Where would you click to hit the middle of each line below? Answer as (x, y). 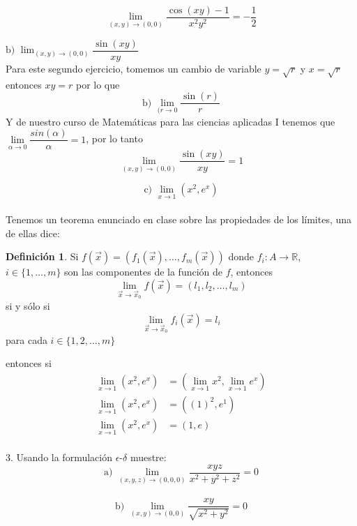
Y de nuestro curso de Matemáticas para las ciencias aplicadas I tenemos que (170, 121)
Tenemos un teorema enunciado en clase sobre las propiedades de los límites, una (179, 219)
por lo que (98, 84)
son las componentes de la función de (144, 272)
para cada (26, 339)
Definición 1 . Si (42, 256)
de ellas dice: (33, 233)
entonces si (29, 363)
